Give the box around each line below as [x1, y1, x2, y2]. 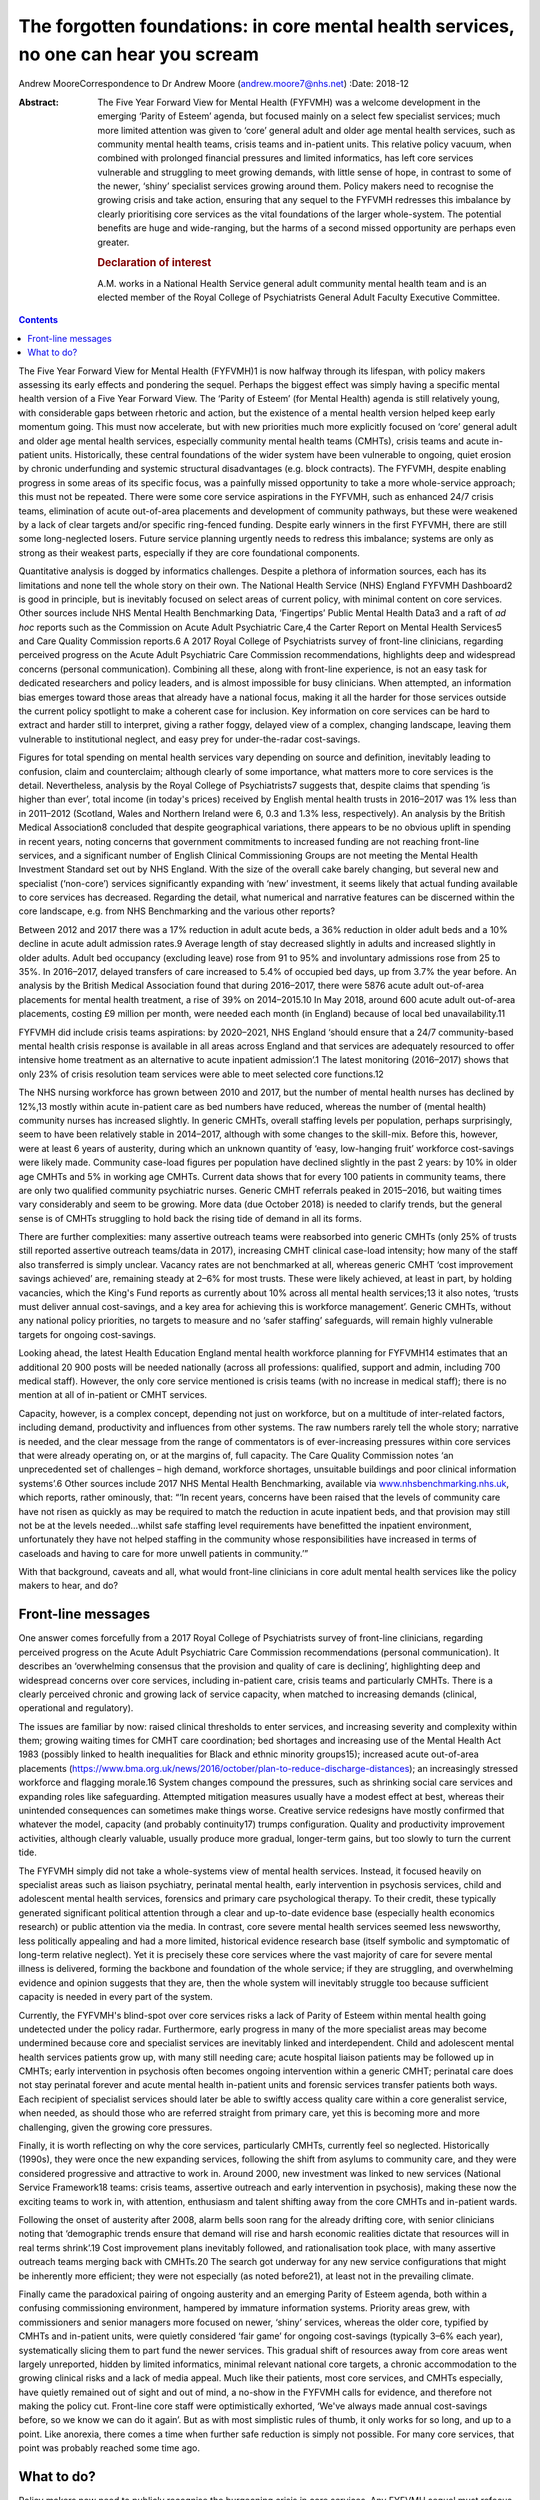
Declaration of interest [97, 256, 212, 270]
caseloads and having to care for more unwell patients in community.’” [18, 1547, 309, 1559]
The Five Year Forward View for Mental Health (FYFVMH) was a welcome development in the [97, 96, 481, 108]
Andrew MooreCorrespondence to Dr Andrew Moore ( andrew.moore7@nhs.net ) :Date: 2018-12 [18, 78, 409, 90]
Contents [18, 314, 59, 326]
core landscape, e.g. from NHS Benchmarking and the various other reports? [18, 905, 335, 917]
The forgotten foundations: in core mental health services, [18, 15, 515, 37]
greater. [97, 236, 130, 248]
